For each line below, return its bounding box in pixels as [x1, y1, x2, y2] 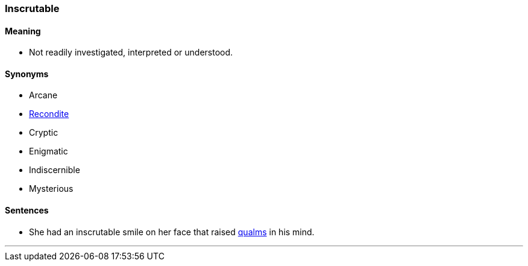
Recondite [29, 109, 69, 119]
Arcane [29, 90, 58, 101]
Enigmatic [29, 146, 68, 157]
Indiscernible [29, 165, 80, 176]
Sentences [5, 205, 49, 216]
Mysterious [29, 183, 74, 194]
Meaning [5, 25, 41, 36]
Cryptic [29, 127, 58, 138]
